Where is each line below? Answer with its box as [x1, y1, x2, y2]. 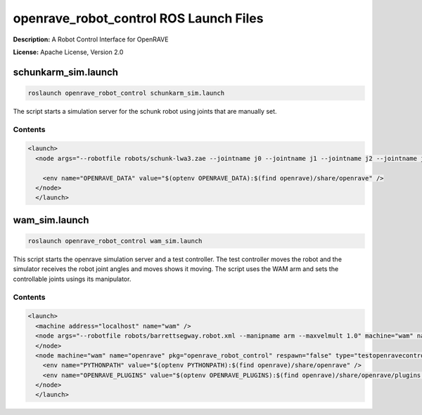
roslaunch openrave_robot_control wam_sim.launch [27, 237, 203, 245]
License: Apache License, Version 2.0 [13, 48, 124, 56]
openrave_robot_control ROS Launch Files [13, 11, 264, 26]
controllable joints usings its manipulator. [13, 275, 132, 283]
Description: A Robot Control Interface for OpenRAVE [13, 35, 169, 44]
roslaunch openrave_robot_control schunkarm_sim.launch [27, 88, 225, 97]
